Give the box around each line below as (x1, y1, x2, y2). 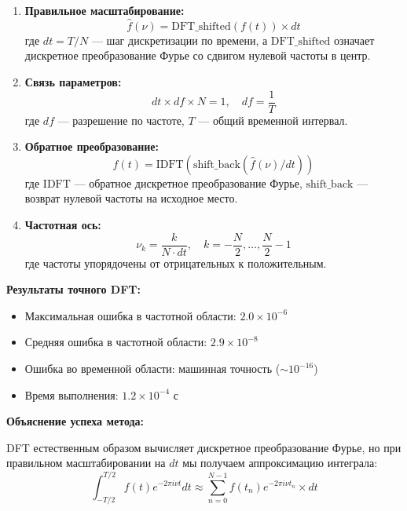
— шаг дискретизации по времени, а (91, 31, 268, 48)
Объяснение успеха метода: (6, 413, 145, 429)
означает (334, 31, 375, 48)
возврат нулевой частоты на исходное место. (24, 190, 238, 206)
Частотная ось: (24, 217, 101, 233)
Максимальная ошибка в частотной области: (24, 307, 236, 323)
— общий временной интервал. (198, 111, 348, 128)
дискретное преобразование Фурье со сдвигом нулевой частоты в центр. (24, 47, 371, 64)
